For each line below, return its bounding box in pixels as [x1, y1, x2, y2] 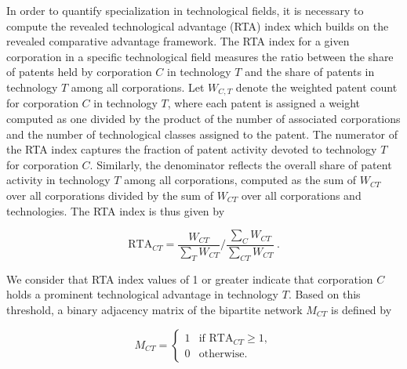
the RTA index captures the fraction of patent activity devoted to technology [6, 141, 377, 157]
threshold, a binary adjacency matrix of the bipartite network [6, 301, 303, 317]
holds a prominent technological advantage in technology [6, 286, 279, 302]
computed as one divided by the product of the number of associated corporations [6, 110, 401, 127]
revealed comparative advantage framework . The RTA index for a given [6, 33, 350, 49]
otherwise [198, 348, 245, 360]
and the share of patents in [245, 63, 375, 80]
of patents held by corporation [6, 63, 152, 80]
